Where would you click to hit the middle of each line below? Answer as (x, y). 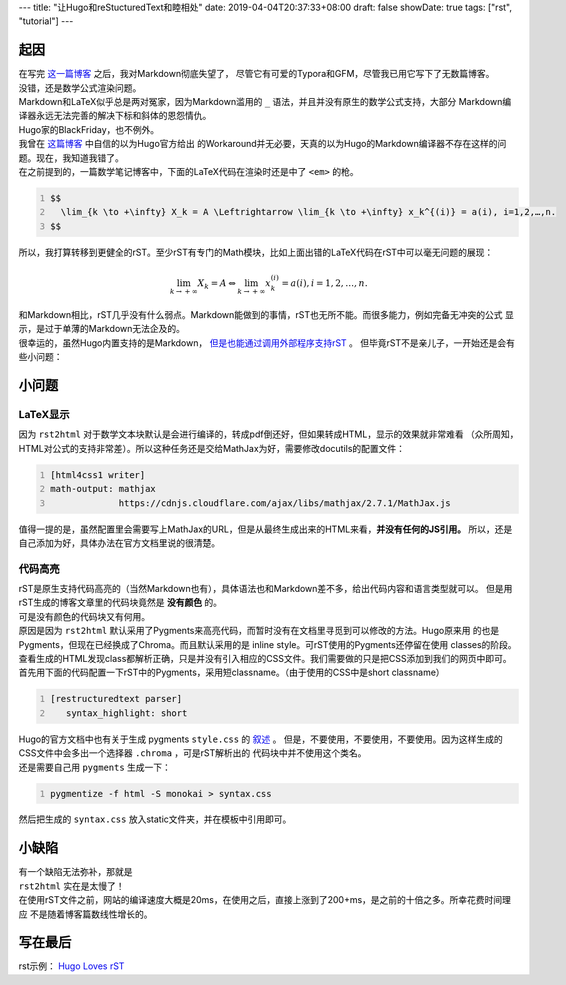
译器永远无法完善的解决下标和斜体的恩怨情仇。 (115, 116)
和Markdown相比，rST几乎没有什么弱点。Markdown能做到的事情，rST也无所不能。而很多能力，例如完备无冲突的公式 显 (266, 315)
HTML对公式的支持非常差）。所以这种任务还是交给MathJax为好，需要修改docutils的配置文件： (211, 448)
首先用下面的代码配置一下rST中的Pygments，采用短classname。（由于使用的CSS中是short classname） (231, 672)
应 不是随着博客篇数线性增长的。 (85, 914)
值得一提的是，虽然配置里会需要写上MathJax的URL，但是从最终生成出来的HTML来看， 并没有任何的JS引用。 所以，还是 (265, 529)
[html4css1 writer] (98, 474)
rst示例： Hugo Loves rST (71, 966)
